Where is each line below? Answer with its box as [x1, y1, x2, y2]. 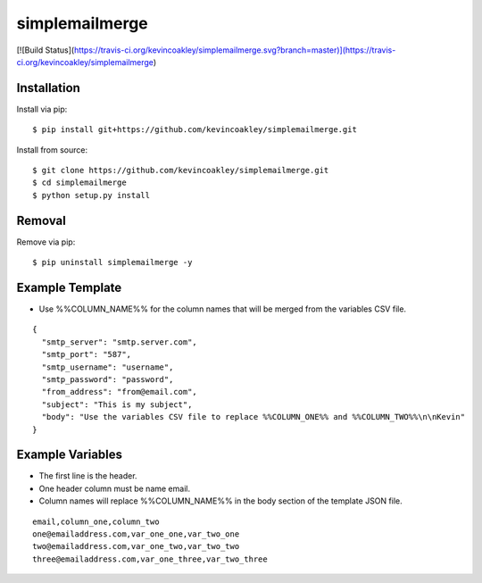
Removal [16, 212, 66, 228]
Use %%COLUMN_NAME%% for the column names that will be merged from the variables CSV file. [38, 304, 406, 314]
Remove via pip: [16, 237, 76, 247]
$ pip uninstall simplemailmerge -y [32, 257, 193, 268]
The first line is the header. [38, 471, 137, 481]
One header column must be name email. [38, 483, 191, 494]
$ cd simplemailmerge [32, 178, 127, 187]
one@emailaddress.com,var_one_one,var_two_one [32, 529, 240, 539]
